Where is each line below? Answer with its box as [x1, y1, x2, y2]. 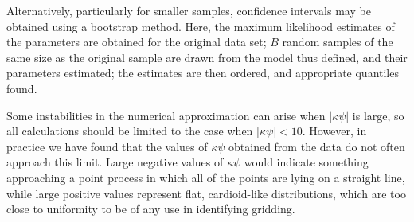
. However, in [302, 123, 367, 139]
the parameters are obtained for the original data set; [6, 33, 267, 50]
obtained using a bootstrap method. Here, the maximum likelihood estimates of [6, 18, 395, 34]
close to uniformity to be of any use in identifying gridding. [6, 201, 295, 217]
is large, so [352, 107, 404, 123]
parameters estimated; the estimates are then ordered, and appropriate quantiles [6, 64, 399, 81]
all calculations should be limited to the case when [6, 123, 253, 139]
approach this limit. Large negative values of [6, 154, 224, 170]
